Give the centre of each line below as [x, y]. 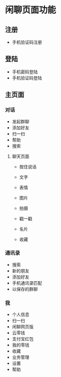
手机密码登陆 [25, 72]
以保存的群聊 [25, 289]
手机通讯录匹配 [27, 283]
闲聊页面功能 [31, 10]
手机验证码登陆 [27, 78]
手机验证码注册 [27, 42]
